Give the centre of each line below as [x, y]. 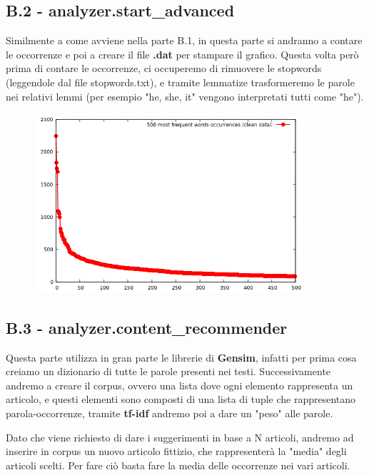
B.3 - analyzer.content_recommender [147, 327]
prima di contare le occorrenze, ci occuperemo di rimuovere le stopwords [164, 68]
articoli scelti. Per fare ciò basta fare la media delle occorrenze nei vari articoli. [178, 465]
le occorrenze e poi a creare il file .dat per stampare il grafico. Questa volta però [182, 54]
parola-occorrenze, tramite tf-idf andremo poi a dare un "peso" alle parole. [170, 413]
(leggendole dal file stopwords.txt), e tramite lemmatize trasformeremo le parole [180, 82]
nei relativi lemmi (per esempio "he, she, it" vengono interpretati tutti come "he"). [185, 96]
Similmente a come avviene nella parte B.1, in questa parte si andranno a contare [184, 40]
